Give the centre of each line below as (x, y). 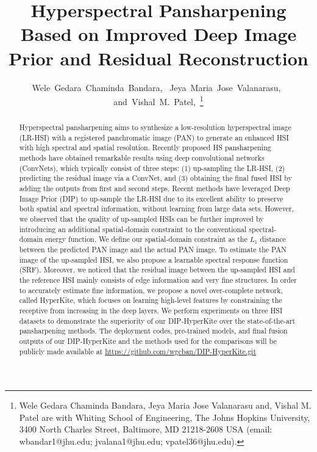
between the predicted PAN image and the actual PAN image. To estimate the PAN (153, 250)
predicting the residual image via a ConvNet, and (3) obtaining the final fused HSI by (155, 178)
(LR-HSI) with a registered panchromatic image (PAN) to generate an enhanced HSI (154, 137)
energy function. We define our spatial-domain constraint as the (146, 239)
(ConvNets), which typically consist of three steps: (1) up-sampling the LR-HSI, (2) (152, 168)
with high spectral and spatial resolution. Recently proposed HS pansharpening (145, 148)
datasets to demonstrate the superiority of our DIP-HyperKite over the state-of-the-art (157, 320)
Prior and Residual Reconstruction (158, 58)
